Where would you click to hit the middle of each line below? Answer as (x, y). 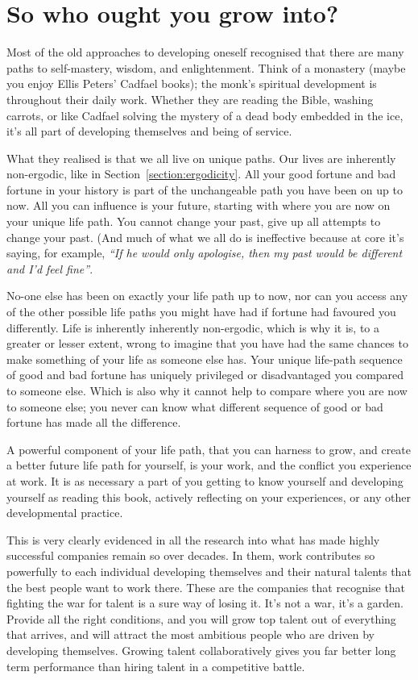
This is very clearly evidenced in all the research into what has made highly (193, 539)
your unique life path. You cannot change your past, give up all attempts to (194, 221)
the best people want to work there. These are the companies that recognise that (206, 587)
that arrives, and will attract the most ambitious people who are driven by (190, 634)
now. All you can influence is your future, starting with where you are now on (199, 205)
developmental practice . (65, 513)
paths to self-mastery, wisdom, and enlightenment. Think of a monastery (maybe (206, 67)
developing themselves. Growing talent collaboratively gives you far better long (201, 650)
